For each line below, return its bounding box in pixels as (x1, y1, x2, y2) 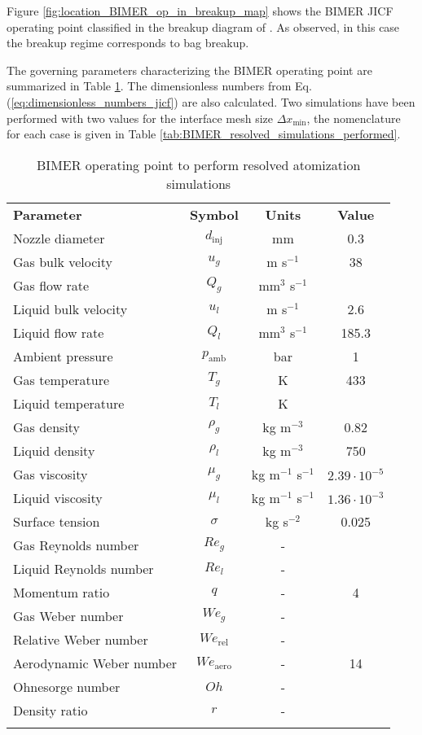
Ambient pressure (13, 346, 113, 365)
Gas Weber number (13, 606, 124, 625)
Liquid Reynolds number (13, 558, 154, 578)
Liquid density (13, 440, 95, 460)
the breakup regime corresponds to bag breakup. (7, 34, 249, 51)
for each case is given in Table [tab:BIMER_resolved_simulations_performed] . (7, 125, 401, 142)
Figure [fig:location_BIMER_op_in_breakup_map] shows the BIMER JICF (7, 2, 393, 19)
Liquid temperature (13, 393, 125, 413)
